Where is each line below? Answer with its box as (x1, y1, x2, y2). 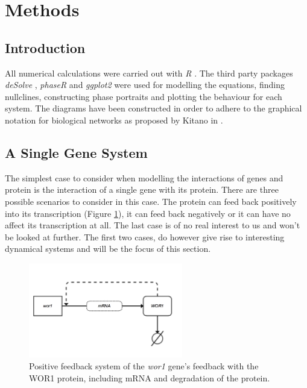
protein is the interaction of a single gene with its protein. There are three (5, 183, 279, 196)
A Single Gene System (5, 143, 148, 161)
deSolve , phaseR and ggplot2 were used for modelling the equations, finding (5, 78, 285, 91)
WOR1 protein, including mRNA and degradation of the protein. (29, 371, 270, 384)
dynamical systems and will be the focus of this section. (5, 242, 211, 255)
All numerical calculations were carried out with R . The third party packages (5, 66, 293, 79)
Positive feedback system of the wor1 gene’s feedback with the (29, 360, 259, 372)
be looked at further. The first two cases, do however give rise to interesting (5, 230, 285, 243)
